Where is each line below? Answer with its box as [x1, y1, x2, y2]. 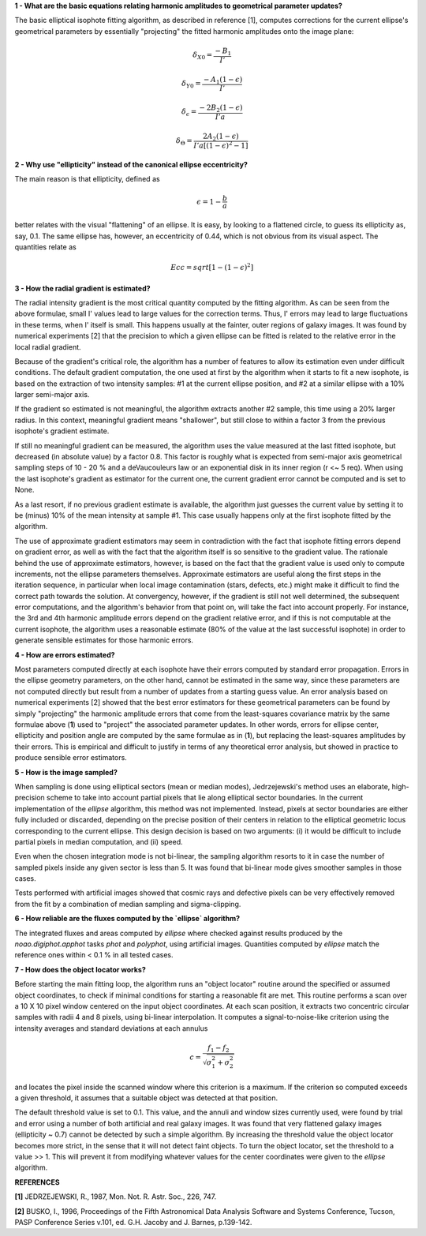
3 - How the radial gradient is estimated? [14, 283, 151, 293]
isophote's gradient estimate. [14, 426, 110, 436]
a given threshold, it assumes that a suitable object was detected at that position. [14, 1093, 278, 1103]
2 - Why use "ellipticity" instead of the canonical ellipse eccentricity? [14, 159, 248, 169]
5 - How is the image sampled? [14, 767, 118, 777]
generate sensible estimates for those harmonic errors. [14, 635, 193, 645]
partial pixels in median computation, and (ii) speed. [14, 837, 183, 846]
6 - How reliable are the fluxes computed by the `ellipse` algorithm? [14, 914, 241, 923]
